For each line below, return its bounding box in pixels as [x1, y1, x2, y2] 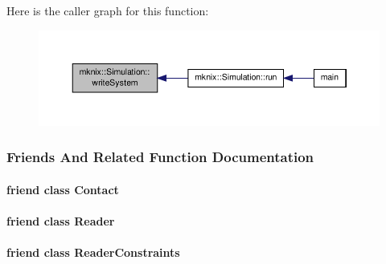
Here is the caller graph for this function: [6, 2, 209, 18]
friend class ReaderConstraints [6, 244, 180, 261]
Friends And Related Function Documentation [6, 147, 314, 167]
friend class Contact [6, 181, 119, 197]
